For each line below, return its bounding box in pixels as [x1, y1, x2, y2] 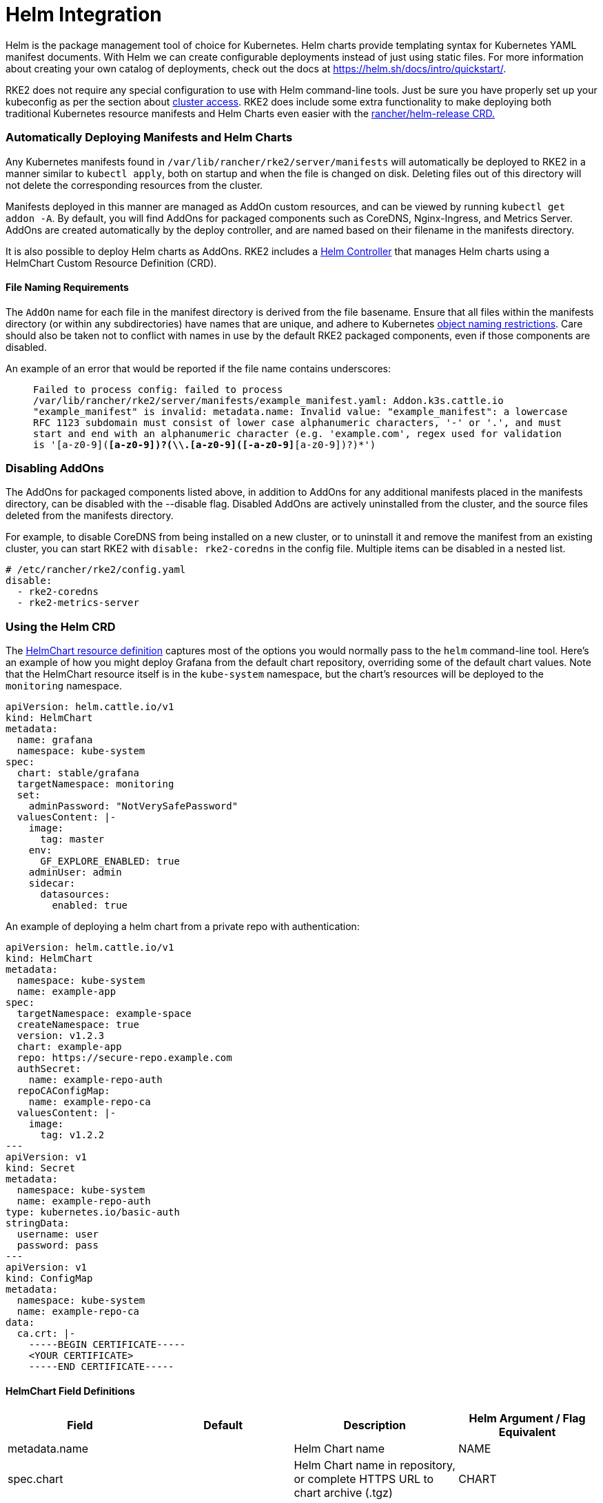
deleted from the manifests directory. [6, 510, 174, 522]
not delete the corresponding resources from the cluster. [6, 179, 263, 191]
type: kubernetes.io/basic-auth [6, 1207, 180, 1218]
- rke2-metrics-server [17, 597, 139, 609]
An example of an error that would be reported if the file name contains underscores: [6, 362, 391, 374]
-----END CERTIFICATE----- [28, 1361, 174, 1373]
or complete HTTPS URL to [294, 1472, 434, 1486]
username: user [17, 1229, 99, 1240]
